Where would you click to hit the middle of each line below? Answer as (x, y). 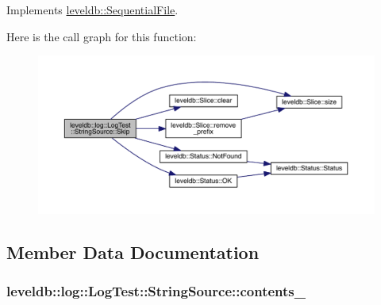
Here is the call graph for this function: (102, 36)
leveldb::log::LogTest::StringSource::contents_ (156, 291)
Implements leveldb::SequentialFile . (92, 10)
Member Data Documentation (133, 252)
